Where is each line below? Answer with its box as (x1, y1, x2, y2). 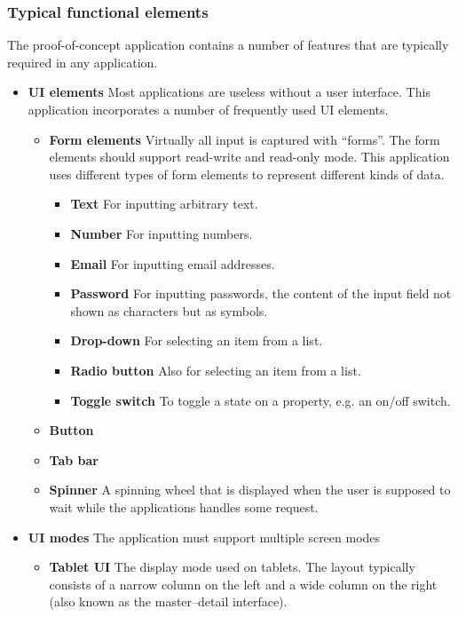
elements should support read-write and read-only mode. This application (49, 147, 450, 166)
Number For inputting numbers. (70, 224, 253, 242)
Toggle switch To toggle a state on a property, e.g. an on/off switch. (70, 391, 451, 409)
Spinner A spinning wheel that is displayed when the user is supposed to (49, 480, 451, 499)
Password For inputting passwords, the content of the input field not (70, 284, 452, 303)
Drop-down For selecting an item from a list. (70, 331, 323, 350)
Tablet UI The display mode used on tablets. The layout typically (49, 558, 415, 576)
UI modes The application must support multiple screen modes (28, 527, 381, 546)
